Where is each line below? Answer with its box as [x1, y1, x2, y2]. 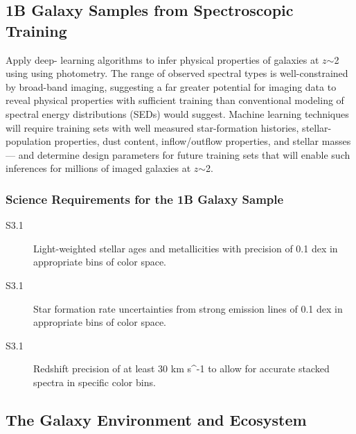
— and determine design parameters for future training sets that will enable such [6, 147, 350, 162]
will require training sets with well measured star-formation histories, [6, 120, 299, 134]
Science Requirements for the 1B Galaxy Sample [6, 190, 284, 207]
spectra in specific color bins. [33, 374, 156, 389]
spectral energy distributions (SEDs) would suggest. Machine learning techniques [6, 106, 349, 121]
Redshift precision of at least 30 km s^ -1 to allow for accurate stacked [33, 361, 330, 376]
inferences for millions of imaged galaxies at [6, 161, 191, 175]
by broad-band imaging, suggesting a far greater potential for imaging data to [6, 79, 337, 94]
